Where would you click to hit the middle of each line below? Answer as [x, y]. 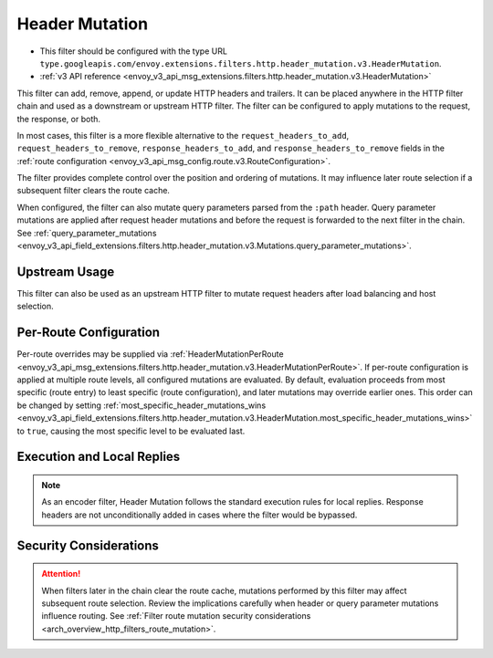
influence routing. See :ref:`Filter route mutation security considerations [176, 616]
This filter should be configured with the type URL [134, 51]
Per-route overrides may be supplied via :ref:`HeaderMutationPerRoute [150, 354]
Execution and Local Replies [99, 457]
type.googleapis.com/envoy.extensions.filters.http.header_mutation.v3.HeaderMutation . [241, 63]
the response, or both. [58, 119]
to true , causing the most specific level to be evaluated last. [131, 431]
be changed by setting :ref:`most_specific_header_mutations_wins [142, 405]
